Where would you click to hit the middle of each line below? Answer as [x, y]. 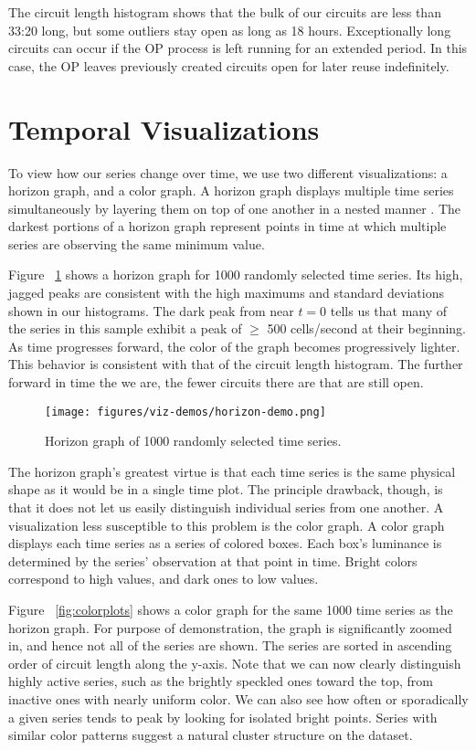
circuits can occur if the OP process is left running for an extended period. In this [238, 48]
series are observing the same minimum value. [137, 243]
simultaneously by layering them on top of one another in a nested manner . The [235, 208]
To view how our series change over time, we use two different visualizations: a [228, 172]
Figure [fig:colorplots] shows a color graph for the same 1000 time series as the [231, 610]
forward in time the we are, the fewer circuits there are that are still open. [216, 382]
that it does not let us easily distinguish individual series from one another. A [226, 507]
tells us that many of [389, 310]
